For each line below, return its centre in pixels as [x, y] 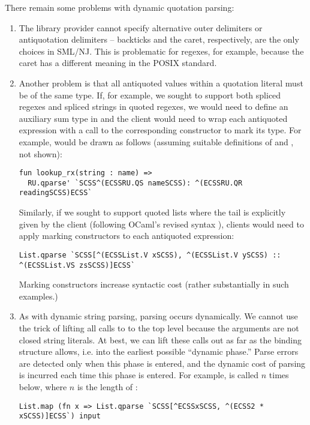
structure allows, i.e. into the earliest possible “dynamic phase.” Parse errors [159, 351]
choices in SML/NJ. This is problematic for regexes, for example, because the [161, 51]
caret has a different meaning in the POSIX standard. [118, 63]
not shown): [40, 153]
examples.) [38, 296]
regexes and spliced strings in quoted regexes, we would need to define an [154, 107]
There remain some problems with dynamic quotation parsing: [120, 7]
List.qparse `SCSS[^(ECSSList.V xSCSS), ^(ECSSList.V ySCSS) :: [150, 255]
